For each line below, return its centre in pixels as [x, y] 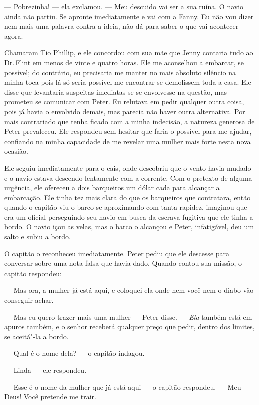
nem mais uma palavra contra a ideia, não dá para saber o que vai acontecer [121, 26]
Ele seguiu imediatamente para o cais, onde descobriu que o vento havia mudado [128, 167]
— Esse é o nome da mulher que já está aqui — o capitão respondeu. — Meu [123, 387]
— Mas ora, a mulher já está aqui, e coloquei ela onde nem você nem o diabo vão [129, 290]
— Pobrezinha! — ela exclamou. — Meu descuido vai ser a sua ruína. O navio [124, 6]
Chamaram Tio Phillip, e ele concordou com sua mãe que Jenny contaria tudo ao [129, 52]
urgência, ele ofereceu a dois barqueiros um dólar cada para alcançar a [112, 187]
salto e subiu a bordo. [37, 237]
